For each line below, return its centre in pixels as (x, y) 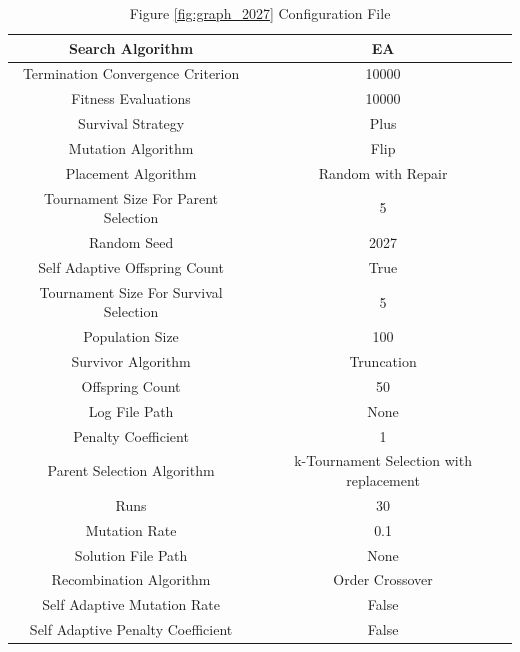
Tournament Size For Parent (131, 197)
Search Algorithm (131, 47)
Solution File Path (131, 554)
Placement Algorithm (131, 172)
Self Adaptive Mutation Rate (131, 604)
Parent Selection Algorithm (131, 470)
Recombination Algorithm (131, 579)
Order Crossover (383, 579)
